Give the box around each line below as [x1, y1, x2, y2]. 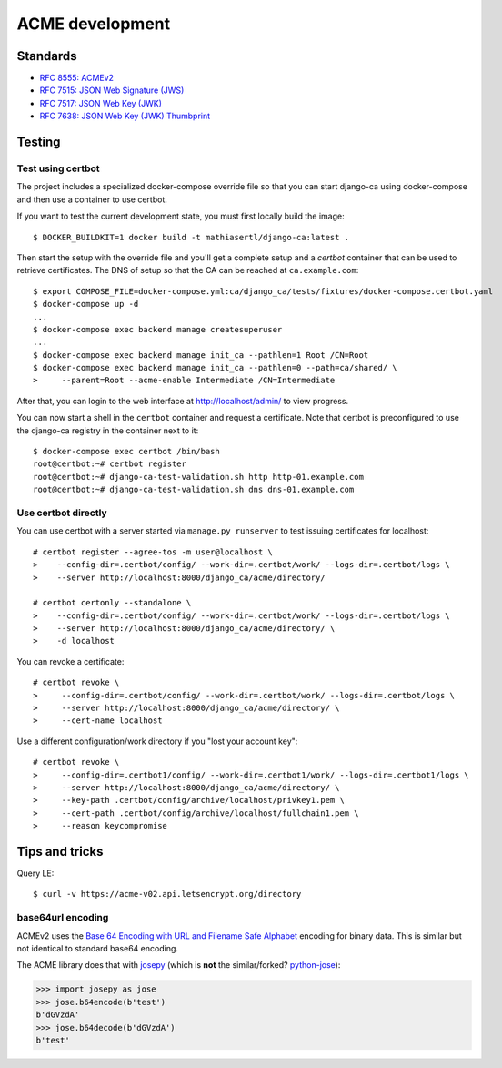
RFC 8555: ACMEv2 [39, 73, 114, 84]
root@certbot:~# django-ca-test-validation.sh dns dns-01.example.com [33, 484, 355, 495]
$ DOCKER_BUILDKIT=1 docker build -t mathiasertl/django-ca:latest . [33, 232, 350, 242]
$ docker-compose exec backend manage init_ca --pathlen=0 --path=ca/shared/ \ [33, 362, 397, 373]
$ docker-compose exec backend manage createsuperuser [33, 324, 283, 334]
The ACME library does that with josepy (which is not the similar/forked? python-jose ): [16, 960, 341, 971]
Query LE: [16, 868, 55, 879]
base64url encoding [16, 911, 109, 924]
